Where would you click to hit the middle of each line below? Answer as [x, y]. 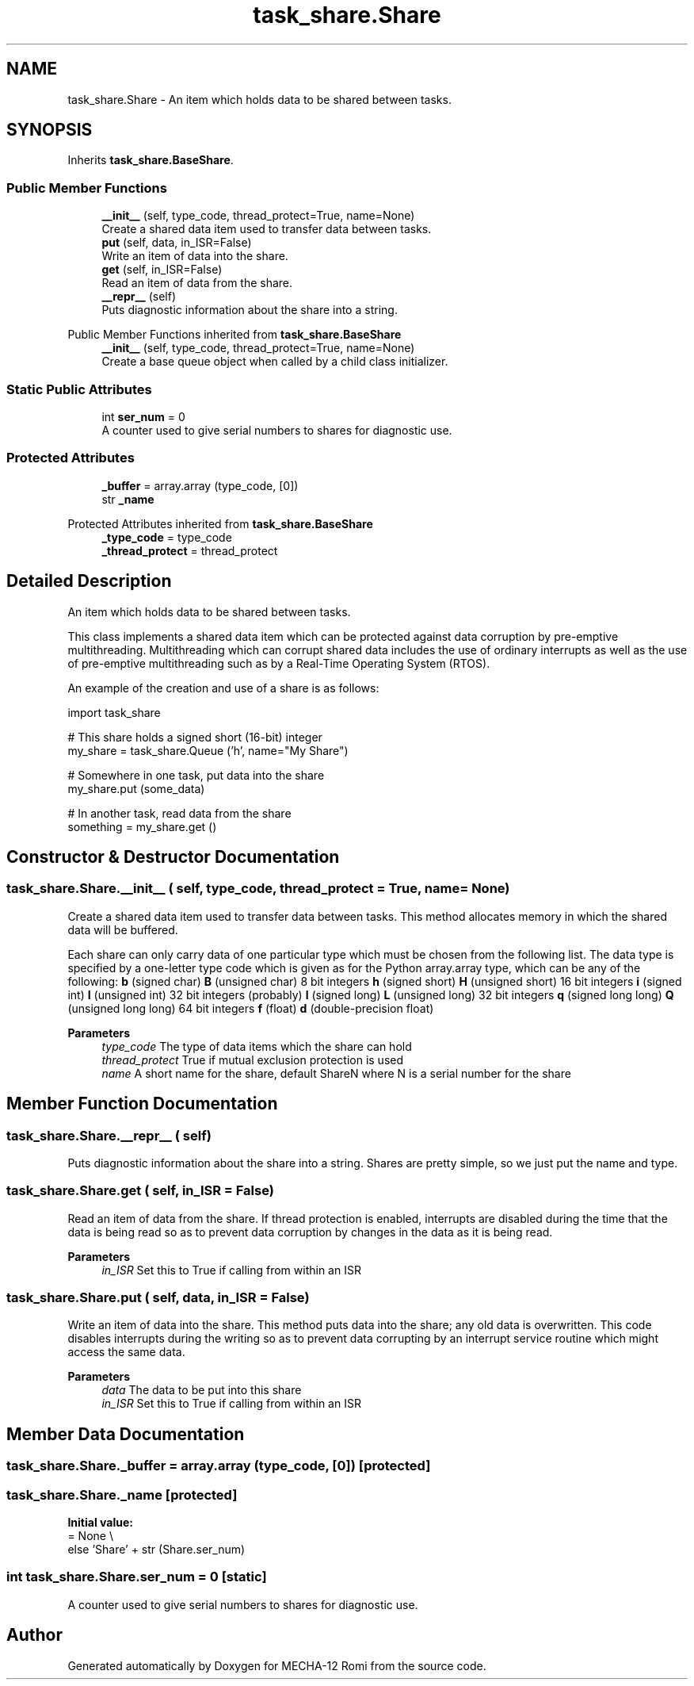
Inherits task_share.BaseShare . [151, 160]
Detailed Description [89, 581]
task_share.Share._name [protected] [122, 1494]
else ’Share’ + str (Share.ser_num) [156, 1550]
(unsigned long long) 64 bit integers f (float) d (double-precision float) [251, 1008]
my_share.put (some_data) [136, 788]
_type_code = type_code [167, 537]
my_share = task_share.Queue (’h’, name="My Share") [208, 750]
